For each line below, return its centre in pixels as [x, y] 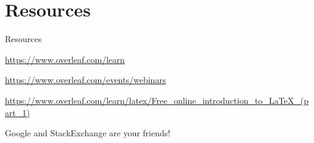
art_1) [17, 112]
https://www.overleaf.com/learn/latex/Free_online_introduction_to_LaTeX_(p [157, 100]
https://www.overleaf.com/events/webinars [86, 80]
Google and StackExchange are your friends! [88, 133]
